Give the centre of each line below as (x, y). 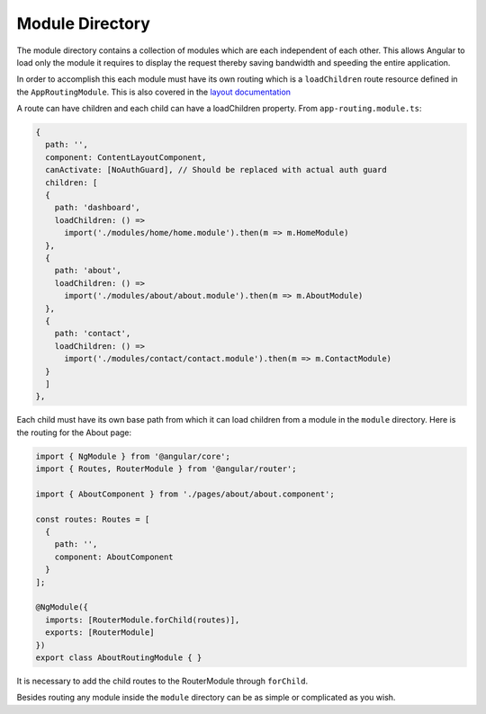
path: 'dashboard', (98, 208)
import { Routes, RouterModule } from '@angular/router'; (166, 469)
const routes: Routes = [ (93, 519)
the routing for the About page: (74, 433)
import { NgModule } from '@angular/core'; (133, 456)
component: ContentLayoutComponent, (126, 157)
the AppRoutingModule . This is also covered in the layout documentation (154, 92)
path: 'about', (88, 271)
